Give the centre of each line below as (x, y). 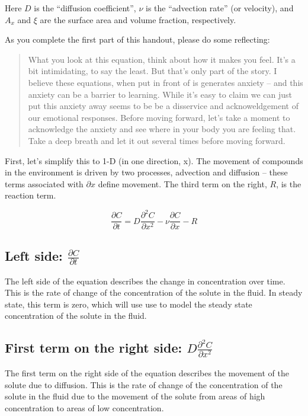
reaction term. (31, 195)
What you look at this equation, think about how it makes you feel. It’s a (162, 59)
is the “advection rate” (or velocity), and (220, 8)
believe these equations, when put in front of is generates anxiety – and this (166, 82)
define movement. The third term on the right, (182, 183)
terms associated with (44, 183)
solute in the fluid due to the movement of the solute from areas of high (135, 396)
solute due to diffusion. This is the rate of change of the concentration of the (144, 384)
